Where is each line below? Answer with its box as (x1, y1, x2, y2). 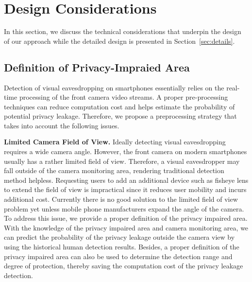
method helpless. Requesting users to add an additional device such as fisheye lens (4, 175, 249, 185)
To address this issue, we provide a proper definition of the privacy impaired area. (4, 213, 248, 223)
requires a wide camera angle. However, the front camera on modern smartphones (4, 146, 247, 157)
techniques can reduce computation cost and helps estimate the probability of (4, 101, 235, 111)
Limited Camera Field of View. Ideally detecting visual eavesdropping (4, 137, 226, 147)
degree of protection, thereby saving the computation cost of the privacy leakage (4, 261, 243, 271)
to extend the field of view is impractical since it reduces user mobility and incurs (4, 184, 247, 194)
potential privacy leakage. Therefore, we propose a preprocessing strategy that (4, 111, 237, 121)
